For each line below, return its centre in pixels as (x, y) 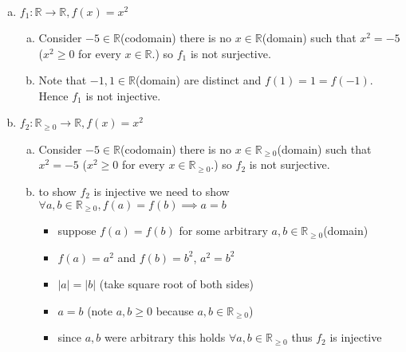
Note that (63, 80)
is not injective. (123, 95)
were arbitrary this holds (165, 337)
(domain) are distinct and (198, 80)
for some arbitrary (223, 231)
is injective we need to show (162, 192)
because (175, 310)
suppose (77, 231)
